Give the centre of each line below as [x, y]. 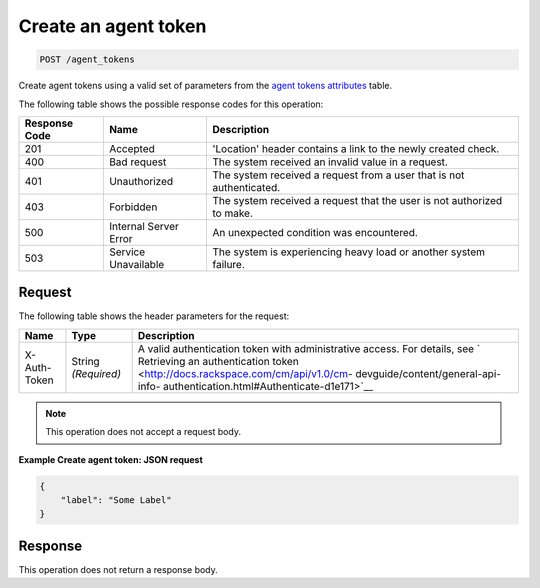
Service [127, 252]
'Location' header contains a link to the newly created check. [355, 148]
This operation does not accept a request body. [143, 432]
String [85, 361]
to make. [232, 213]
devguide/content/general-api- [428, 373]
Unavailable [136, 264]
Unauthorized [141, 181]
